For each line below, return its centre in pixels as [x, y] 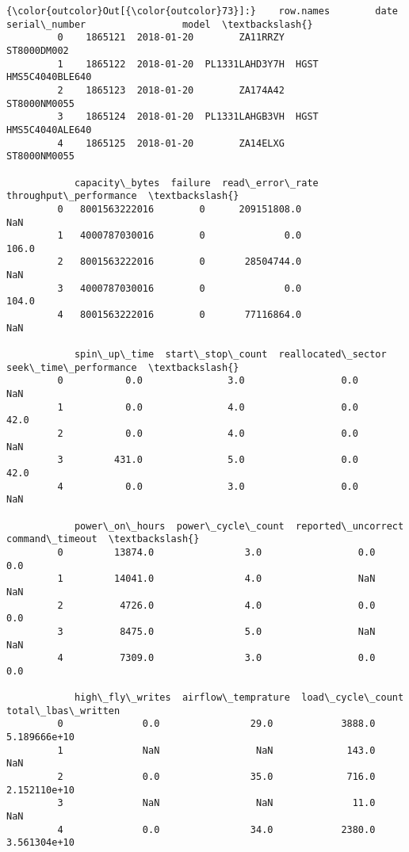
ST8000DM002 [38, 50]
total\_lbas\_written [63, 711]
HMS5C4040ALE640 [49, 130]
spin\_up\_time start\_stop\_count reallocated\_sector [230, 355]
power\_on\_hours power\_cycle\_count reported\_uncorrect [239, 526]
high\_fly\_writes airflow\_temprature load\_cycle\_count [239, 698]
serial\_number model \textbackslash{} [160, 24]
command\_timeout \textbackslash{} [103, 539]
